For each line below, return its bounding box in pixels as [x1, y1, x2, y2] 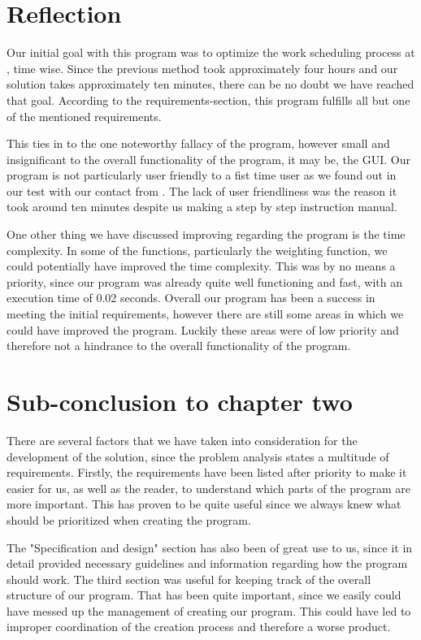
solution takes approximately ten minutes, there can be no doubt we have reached [7, 76, 414, 93]
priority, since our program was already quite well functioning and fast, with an [7, 273, 403, 290]
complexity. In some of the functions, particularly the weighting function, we [7, 241, 388, 258]
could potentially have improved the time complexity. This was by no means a [7, 257, 396, 275]
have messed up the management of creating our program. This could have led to [7, 602, 411, 619]
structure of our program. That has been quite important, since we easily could [7, 586, 401, 603]
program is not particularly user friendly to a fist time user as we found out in [7, 166, 397, 184]
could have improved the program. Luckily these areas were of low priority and [7, 321, 399, 338]
